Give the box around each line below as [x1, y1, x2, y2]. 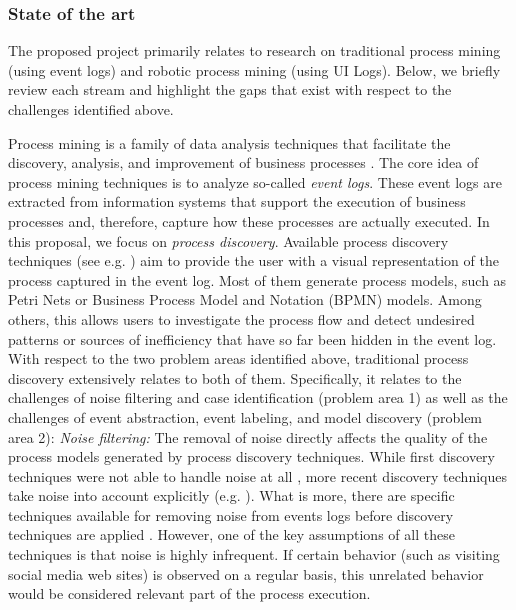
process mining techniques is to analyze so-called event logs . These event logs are [8, 171, 502, 192]
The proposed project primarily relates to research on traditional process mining [8, 40, 501, 61]
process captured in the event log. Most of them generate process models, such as [8, 269, 507, 290]
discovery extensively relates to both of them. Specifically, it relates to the [8, 367, 462, 388]
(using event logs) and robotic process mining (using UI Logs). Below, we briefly [8, 59, 501, 80]
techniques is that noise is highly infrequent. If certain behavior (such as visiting [8, 544, 500, 565]
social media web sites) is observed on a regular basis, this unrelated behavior [8, 563, 484, 584]
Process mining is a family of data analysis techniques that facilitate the [8, 132, 451, 153]
